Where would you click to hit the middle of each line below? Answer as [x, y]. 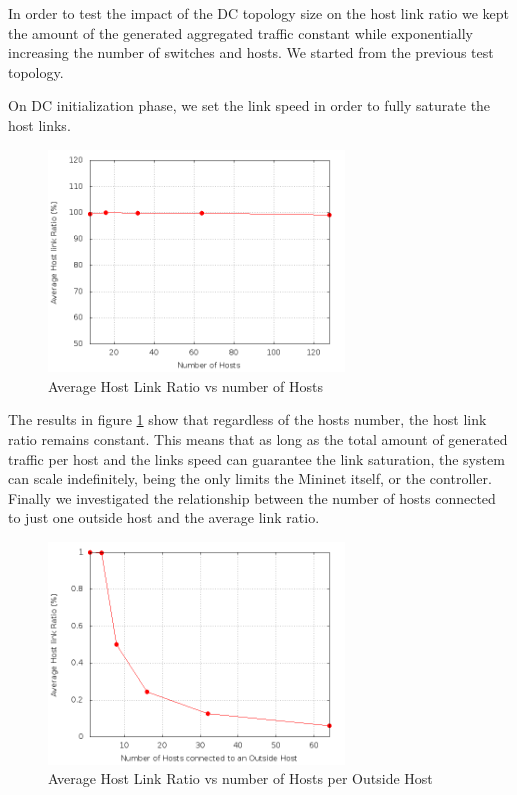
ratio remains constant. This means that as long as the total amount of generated [258, 438]
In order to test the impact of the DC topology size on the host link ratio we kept [259, 13]
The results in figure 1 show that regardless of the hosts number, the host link [247, 419]
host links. [39, 124]
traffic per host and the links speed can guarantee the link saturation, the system [256, 458]
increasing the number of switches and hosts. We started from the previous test [251, 52]
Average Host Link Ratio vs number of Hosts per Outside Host [240, 778]
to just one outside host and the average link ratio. [164, 517]
